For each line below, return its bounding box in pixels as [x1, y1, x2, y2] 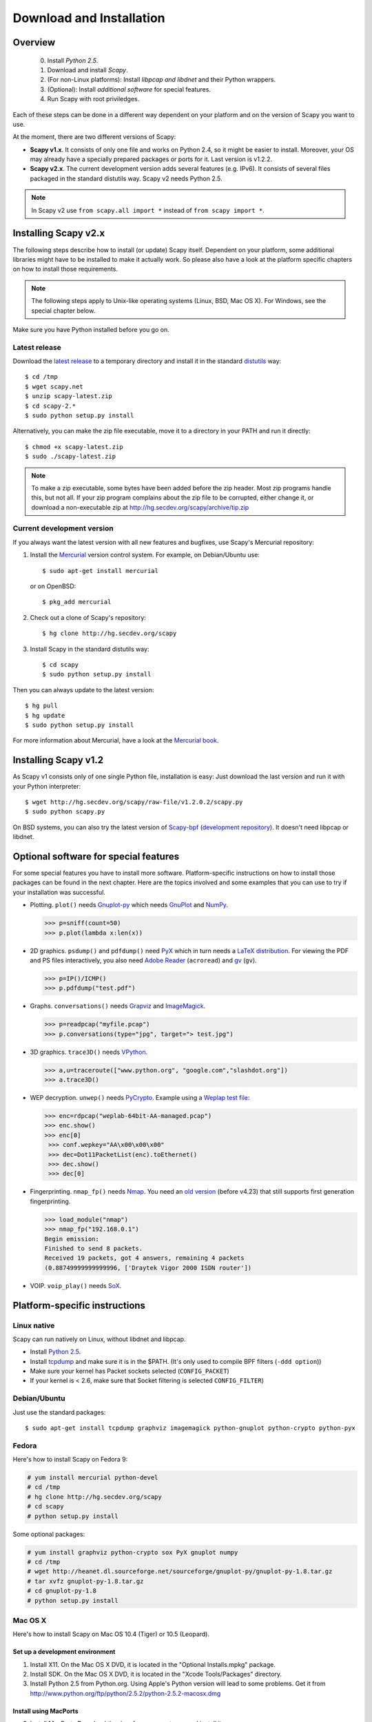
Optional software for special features [12, 851, 180, 862]
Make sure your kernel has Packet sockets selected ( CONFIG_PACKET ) [30, 1367, 230, 1376]
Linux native [12, 1320, 55, 1330]
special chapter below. [31, 307, 96, 315]
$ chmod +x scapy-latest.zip [25, 443, 123, 450]
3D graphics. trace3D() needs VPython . [30, 1048, 148, 1056]
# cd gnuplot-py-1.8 [27, 1587, 96, 1595]
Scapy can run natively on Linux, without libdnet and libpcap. [12, 1335, 186, 1343]
